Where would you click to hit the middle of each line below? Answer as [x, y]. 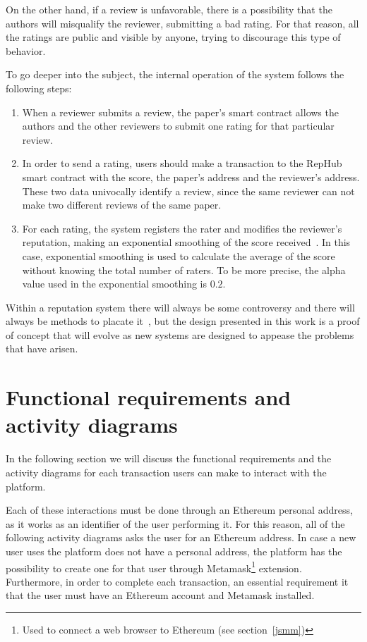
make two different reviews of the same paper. [122, 205]
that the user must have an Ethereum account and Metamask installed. [160, 595]
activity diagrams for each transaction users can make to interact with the [166, 472]
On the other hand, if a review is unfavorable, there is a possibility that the [169, 9]
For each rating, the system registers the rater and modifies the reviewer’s [182, 228]
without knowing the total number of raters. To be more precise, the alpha [184, 270]
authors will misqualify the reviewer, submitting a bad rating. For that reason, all [182, 23]
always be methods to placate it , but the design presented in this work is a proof [183, 321]
